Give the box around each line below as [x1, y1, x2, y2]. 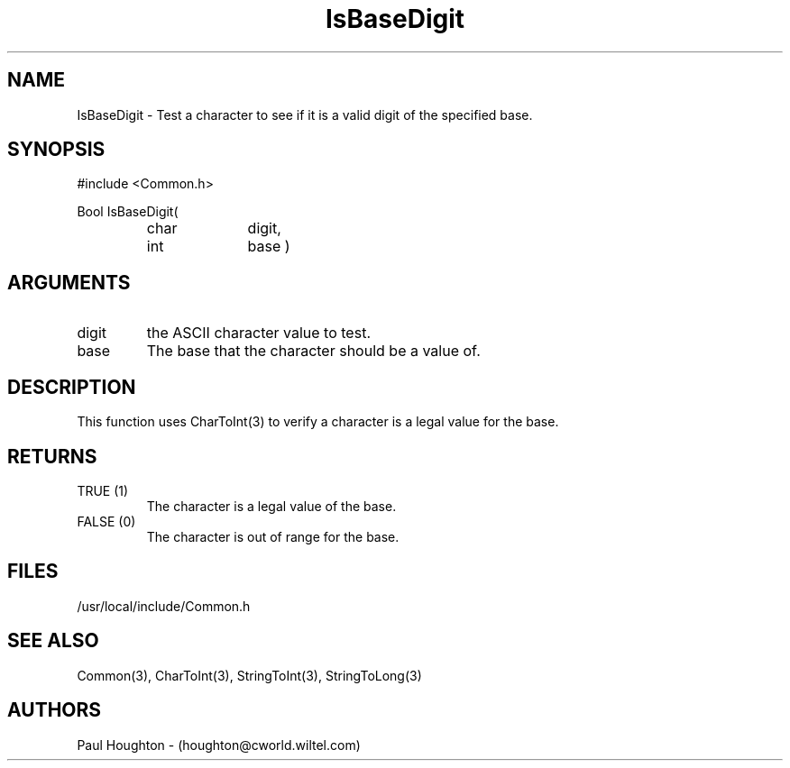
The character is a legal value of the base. [146, 498, 397, 514]
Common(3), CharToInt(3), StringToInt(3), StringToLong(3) [77, 667, 422, 683]
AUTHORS [7, 699, 102, 722]
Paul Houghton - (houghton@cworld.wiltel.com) [77, 736, 361, 753]
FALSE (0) [77, 513, 136, 529]
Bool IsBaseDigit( [77, 204, 179, 220]
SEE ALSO [7, 629, 99, 653]
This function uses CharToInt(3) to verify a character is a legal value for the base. [77, 414, 559, 430]
